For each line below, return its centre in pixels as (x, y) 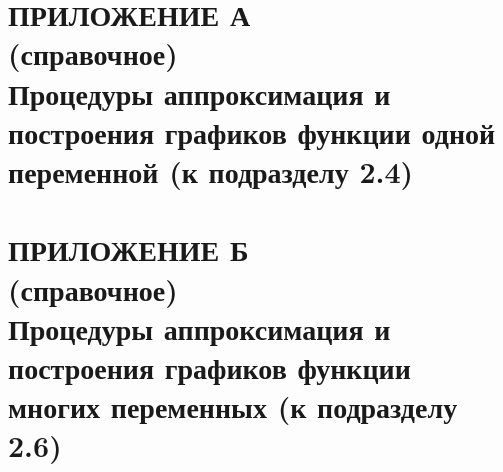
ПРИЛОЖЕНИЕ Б (128, 249)
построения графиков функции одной (252, 131)
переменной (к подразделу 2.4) (211, 170)
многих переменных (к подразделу (233, 406)
